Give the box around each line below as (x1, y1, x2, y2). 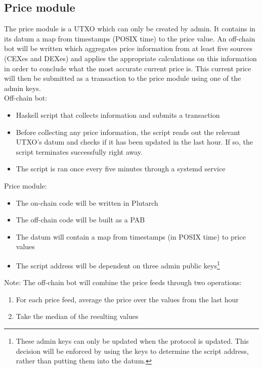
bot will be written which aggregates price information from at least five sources (4, 43, 252, 54)
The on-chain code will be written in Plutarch (16, 197, 158, 208)
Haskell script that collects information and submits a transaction (16, 109, 220, 120)
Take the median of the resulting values (16, 311, 139, 321)
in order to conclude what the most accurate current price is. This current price (4, 63, 251, 73)
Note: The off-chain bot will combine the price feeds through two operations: (4, 277, 242, 288)
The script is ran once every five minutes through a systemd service (16, 163, 226, 174)
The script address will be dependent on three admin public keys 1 (16, 258, 220, 270)
